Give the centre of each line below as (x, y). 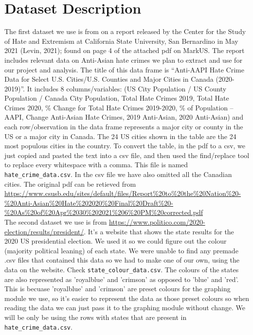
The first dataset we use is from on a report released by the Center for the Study (125, 31)
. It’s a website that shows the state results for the (159, 231)
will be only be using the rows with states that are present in (96, 317)
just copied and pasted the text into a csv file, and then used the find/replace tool (127, 155)
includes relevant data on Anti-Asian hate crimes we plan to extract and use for (123, 60)
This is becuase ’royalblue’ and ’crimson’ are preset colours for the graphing (117, 289)
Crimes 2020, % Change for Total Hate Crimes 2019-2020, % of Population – (119, 107)
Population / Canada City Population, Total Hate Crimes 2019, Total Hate (117, 98)
